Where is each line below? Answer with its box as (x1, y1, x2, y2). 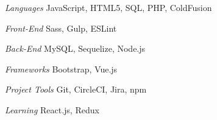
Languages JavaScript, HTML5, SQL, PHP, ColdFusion (5, 1, 212, 13)
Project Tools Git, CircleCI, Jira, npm (5, 83, 147, 96)
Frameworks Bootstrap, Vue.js (5, 62, 118, 75)
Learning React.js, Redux (5, 103, 99, 116)
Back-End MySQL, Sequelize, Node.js (5, 42, 146, 55)
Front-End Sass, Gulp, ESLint (5, 21, 117, 34)
